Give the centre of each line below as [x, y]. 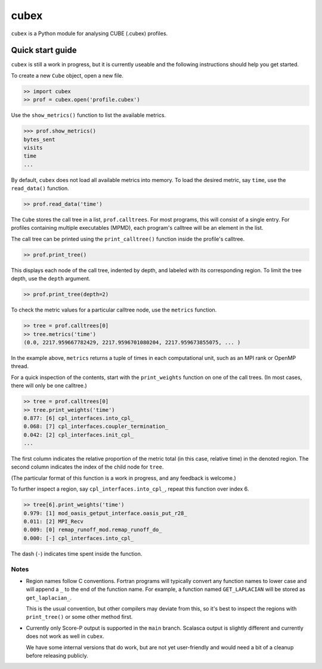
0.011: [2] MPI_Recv [53, 521]
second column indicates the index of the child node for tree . [87, 467]
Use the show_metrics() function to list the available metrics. [89, 115]
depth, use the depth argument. [51, 279]
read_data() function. [40, 189]
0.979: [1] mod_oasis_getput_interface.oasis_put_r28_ [105, 513]
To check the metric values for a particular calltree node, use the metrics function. [114, 310]
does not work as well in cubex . [65, 636]
